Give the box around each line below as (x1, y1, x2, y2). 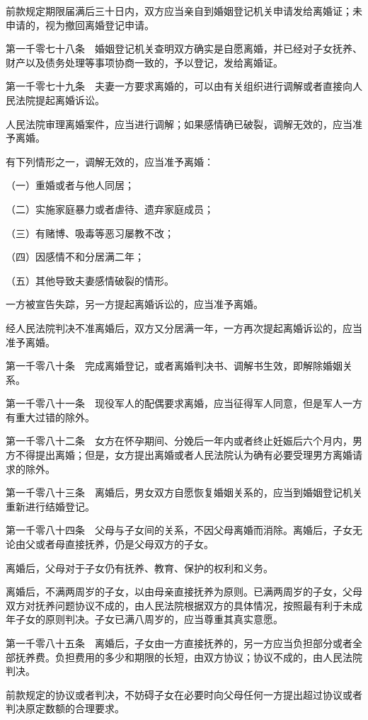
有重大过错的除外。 (6, 409, 95, 424)
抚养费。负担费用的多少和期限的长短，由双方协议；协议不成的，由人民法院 (15, 649, 362, 664)
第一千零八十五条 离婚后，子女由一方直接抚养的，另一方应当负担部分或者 (6, 636, 352, 650)
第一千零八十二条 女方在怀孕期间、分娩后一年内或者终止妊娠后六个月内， (6, 433, 352, 448)
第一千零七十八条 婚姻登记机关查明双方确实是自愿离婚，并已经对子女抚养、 (6, 41, 362, 56)
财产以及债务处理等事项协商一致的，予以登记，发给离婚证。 (6, 55, 283, 69)
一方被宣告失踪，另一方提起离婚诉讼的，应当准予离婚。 (6, 297, 263, 312)
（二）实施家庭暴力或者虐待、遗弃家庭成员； (6, 201, 214, 216)
